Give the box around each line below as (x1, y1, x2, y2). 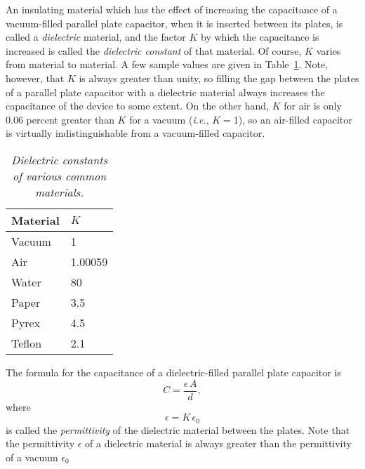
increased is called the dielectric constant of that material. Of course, (6, 43, 302, 58)
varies (316, 43, 341, 58)
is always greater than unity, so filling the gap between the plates (79, 70, 359, 85)
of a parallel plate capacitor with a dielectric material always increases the (6, 84, 325, 99)
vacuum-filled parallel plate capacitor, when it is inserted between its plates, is (6, 15, 343, 30)
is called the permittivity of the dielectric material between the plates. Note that (6, 422, 350, 437)
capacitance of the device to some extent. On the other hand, (6, 98, 269, 113)
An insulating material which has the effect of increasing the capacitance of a (6, 2, 338, 16)
